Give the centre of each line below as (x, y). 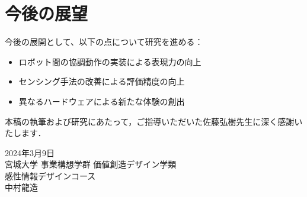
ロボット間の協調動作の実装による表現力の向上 (110, 61)
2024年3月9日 (30, 152)
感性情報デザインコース (50, 175)
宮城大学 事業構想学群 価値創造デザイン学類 (91, 164)
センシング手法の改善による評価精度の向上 (102, 81)
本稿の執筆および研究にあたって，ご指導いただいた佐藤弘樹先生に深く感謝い (154, 121)
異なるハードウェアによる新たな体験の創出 (102, 101)
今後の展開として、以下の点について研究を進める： (104, 42)
